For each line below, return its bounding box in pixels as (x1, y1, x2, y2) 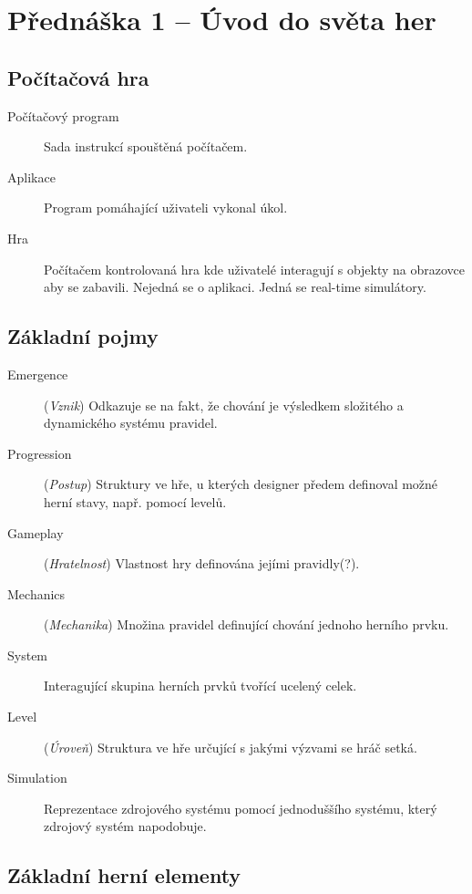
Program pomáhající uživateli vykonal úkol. (44, 198, 288, 217)
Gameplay (7, 523, 64, 542)
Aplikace (7, 167, 56, 186)
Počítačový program (7, 106, 119, 125)
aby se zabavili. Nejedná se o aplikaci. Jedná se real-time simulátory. (44, 277, 426, 296)
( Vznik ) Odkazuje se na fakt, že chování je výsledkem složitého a (44, 395, 404, 414)
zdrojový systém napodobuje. (44, 816, 207, 836)
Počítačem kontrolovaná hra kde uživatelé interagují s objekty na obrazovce (44, 259, 466, 278)
